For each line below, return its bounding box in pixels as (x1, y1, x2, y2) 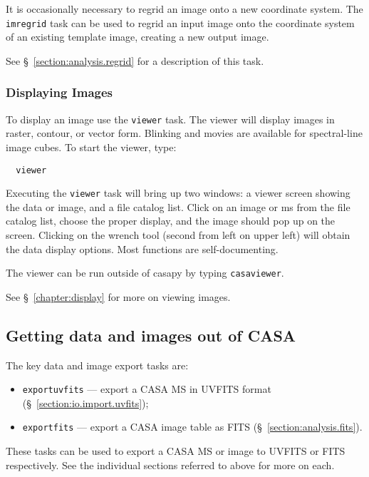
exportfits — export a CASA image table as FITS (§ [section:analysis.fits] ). (22, 419, 363, 434)
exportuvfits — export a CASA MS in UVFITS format (22, 381, 271, 396)
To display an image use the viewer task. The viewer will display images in (6, 111, 335, 126)
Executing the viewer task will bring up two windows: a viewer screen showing (6, 185, 350, 200)
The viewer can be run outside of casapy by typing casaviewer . (6, 265, 284, 280)
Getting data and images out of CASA (6, 324, 296, 346)
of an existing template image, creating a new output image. (6, 29, 269, 44)
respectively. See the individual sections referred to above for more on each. (6, 457, 335, 472)
